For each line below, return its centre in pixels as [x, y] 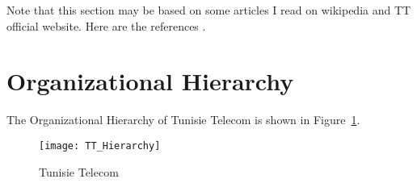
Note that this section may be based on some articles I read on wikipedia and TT [209, 10]
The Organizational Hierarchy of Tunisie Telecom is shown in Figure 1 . [183, 120]
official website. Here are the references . [106, 25]
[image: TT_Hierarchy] [100, 146]
